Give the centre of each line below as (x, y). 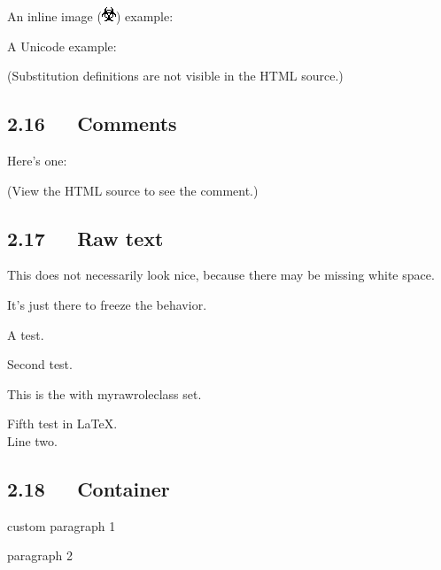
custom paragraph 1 (62, 525)
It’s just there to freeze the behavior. (107, 304)
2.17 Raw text (85, 238)
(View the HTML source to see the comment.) (133, 190)
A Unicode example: (62, 46)
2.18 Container (89, 488)
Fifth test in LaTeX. (62, 424)
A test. (26, 334)
